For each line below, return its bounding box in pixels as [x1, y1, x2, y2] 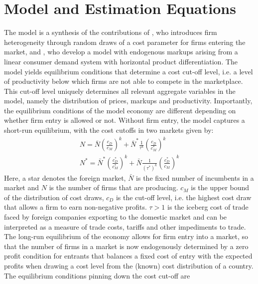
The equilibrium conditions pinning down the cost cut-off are [4, 270, 190, 281]
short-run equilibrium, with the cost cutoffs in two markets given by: [4, 125, 214, 135]
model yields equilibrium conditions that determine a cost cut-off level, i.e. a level [4, 66, 253, 76]
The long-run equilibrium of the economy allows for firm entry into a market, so [4, 231, 248, 242]
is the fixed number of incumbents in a [136, 172, 254, 183]
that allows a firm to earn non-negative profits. [4, 202, 147, 212]
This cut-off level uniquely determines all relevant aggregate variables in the [4, 85, 236, 96]
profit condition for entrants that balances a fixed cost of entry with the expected [4, 251, 253, 261]
